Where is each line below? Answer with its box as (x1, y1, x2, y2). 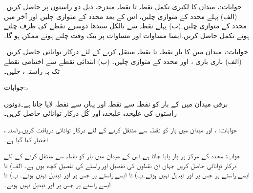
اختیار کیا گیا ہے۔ (4, 134, 48, 144)
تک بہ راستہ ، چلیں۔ (4, 65, 60, 76)
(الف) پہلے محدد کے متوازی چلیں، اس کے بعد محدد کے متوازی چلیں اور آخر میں (4, 11, 237, 21)
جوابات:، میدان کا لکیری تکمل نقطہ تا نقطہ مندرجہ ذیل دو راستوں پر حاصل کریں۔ (4, 1, 242, 11)
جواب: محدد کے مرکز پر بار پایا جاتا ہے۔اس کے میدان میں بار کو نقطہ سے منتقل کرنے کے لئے (4, 150, 240, 161)
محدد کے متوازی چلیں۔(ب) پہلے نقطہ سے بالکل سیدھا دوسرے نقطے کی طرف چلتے (4, 21, 247, 31)
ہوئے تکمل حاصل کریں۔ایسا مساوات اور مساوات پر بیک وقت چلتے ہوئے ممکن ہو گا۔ (4, 30, 249, 40)
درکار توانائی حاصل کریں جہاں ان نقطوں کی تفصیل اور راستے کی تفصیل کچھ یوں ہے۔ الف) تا (4, 160, 237, 170)
